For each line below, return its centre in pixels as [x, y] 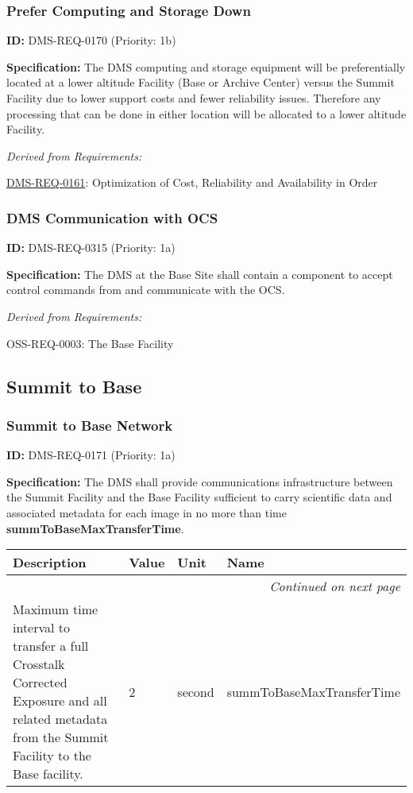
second [196, 691]
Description [50, 563]
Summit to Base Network [90, 425]
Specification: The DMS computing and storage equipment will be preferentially [206, 66]
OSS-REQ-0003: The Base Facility [90, 343]
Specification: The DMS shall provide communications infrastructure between [200, 481]
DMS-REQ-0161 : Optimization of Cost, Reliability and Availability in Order [192, 182]
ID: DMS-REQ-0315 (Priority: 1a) [91, 248]
